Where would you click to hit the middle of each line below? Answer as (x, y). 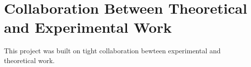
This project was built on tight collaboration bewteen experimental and (112, 51)
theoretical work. (29, 60)
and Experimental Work (88, 27)
